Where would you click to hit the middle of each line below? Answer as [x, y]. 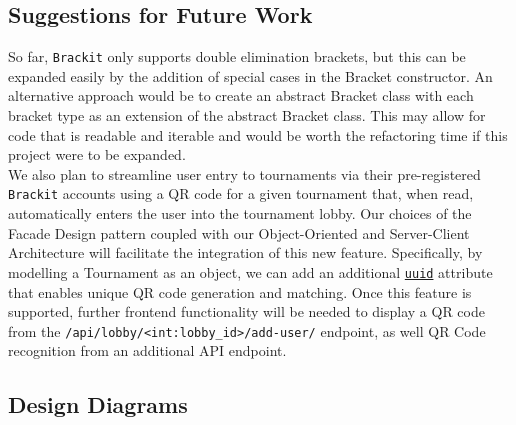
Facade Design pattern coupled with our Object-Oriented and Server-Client [239, 232]
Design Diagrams [98, 404]
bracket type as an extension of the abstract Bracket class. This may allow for [247, 115]
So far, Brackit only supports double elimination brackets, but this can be [237, 56]
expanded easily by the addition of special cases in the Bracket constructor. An [250, 75]
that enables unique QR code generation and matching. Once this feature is [240, 291]
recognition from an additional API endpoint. [147, 350]
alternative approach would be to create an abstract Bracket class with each [241, 95]
